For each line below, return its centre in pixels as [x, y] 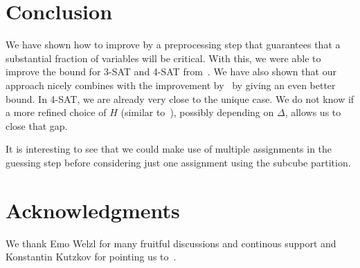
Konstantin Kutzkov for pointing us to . [91, 257]
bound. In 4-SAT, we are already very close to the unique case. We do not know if [180, 98]
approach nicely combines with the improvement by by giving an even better [171, 85]
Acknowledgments [93, 210]
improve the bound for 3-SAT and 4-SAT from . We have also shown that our [171, 71]
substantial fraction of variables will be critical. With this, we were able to [163, 58]
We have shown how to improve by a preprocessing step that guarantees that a [173, 45]
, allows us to [313, 112]
